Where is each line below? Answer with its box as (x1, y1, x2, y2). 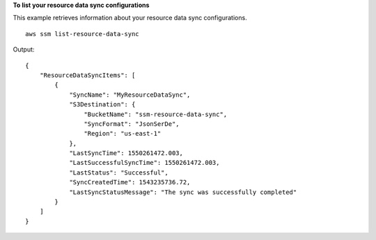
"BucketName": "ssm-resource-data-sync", (84, 110, 228, 118)
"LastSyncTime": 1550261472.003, (69, 150, 184, 157)
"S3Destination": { (69, 101, 136, 109)
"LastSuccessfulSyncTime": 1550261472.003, (69, 159, 220, 167)
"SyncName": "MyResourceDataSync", (69, 90, 191, 99)
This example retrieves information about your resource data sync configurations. (13, 14, 247, 22)
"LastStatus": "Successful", (69, 168, 169, 177)
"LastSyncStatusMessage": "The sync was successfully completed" (69, 188, 297, 196)
